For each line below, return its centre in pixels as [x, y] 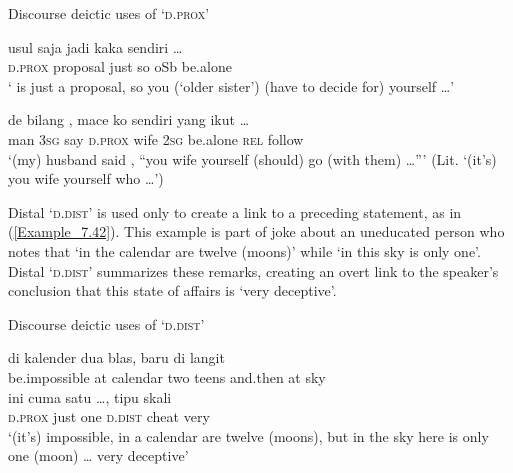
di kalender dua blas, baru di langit [116, 357]
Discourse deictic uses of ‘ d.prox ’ [109, 13]
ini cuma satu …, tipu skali [90, 396]
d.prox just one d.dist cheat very [109, 416]
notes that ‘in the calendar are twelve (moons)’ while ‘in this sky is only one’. [244, 250]
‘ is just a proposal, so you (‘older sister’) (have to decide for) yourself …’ [231, 85]
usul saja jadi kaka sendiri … [95, 46]
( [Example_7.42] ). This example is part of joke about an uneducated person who [256, 231]
